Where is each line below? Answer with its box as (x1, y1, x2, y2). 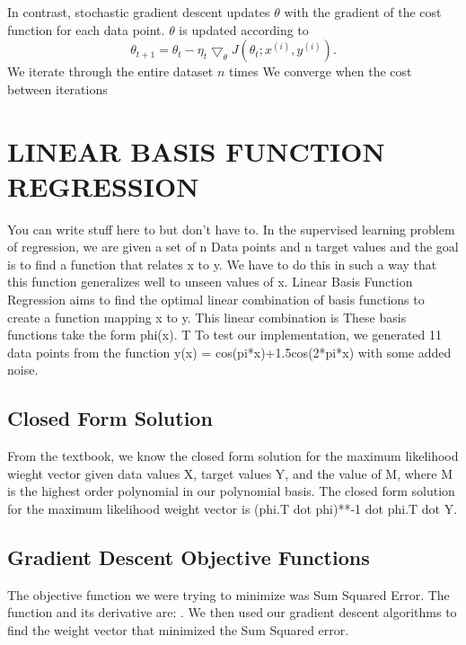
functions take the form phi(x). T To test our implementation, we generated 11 (7, 325, 443, 344)
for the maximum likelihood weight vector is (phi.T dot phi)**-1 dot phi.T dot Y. (7, 499, 458, 518)
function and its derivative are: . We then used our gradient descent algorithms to (7, 603, 457, 622)
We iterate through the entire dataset (7, 62, 214, 81)
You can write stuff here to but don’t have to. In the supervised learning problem (7, 219, 455, 238)
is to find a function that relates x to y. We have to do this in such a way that (7, 254, 437, 273)
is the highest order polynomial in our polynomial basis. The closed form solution (7, 482, 455, 500)
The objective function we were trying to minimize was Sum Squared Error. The (7, 585, 450, 604)
